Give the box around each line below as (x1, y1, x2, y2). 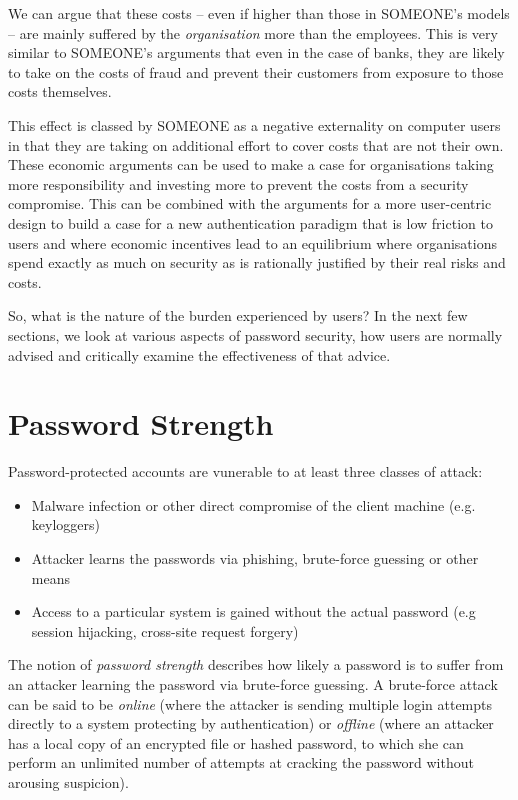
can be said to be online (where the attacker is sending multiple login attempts (8, 693, 493, 714)
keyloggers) (31, 514, 100, 535)
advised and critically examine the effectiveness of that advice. (8, 344, 391, 365)
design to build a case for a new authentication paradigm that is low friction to (8, 212, 493, 233)
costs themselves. (8, 81, 112, 102)
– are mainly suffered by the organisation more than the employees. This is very (8, 22, 498, 43)
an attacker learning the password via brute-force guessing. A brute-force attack (8, 673, 498, 694)
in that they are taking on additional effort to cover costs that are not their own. (8, 134, 504, 155)
